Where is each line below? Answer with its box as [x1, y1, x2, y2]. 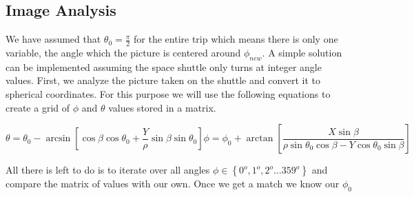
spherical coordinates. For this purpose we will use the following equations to [6, 87, 331, 101]
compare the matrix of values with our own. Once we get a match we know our [6, 176, 340, 191]
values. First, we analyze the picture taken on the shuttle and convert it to [6, 73, 321, 87]
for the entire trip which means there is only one [134, 32, 338, 46]
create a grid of [6, 100, 70, 114]
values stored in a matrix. [108, 100, 216, 114]
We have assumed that [6, 32, 101, 46]
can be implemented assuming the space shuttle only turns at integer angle [6, 59, 322, 74]
